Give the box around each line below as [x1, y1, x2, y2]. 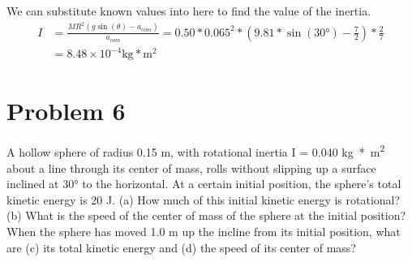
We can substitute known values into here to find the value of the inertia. [6, 2, 371, 19]
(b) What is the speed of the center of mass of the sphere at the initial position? [6, 207, 406, 224]
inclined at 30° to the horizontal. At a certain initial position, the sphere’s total [6, 175, 401, 192]
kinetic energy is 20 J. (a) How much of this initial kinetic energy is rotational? [6, 191, 401, 208]
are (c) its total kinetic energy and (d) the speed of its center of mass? [6, 238, 356, 256]
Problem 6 [6, 93, 126, 127]
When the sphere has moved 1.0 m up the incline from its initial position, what [6, 223, 401, 240]
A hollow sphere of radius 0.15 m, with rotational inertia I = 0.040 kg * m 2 [6, 141, 385, 161]
